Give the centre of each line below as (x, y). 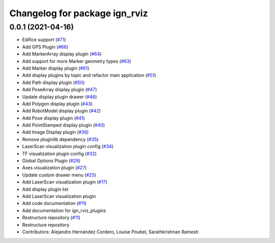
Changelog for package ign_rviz (79, 13)
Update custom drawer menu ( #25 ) (59, 175)
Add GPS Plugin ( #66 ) (45, 47)
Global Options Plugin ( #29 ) (51, 161)
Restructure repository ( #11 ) (51, 218)
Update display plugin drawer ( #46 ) (60, 97)
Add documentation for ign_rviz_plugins (64, 210)
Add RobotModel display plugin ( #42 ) (62, 111)
